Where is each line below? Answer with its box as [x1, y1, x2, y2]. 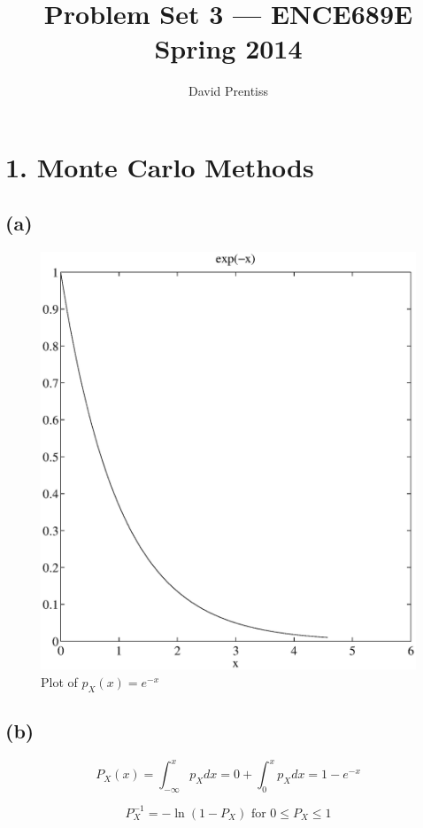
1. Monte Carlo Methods [5, 148, 314, 184]
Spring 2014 [154, 30, 303, 66]
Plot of [41, 672, 78, 691]
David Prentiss [188, 82, 269, 100]
